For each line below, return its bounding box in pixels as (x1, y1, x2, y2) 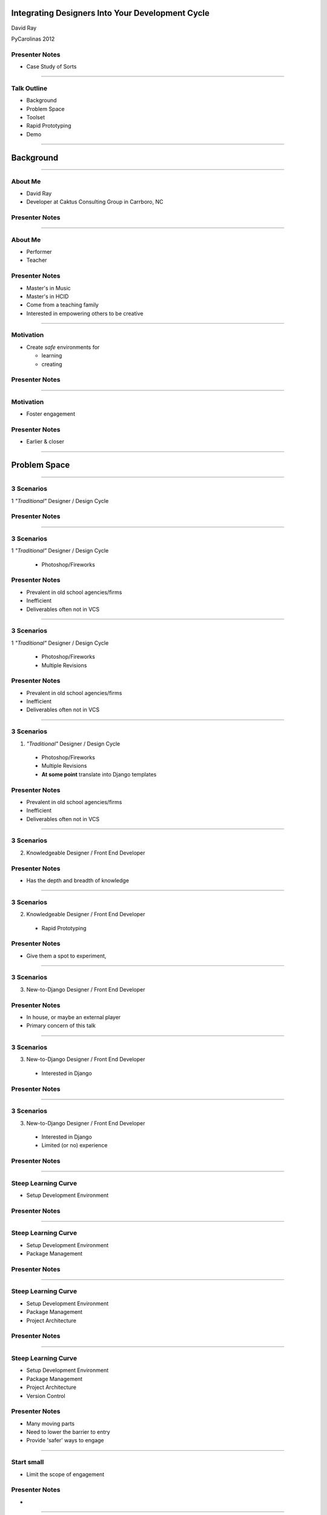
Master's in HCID (26, 293, 69, 300)
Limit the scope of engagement (26, 1470, 105, 1478)
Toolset (26, 113, 45, 121)
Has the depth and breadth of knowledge (26, 877, 130, 884)
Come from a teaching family (26, 301, 99, 308)
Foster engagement (26, 410, 76, 418)
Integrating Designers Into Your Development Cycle (11, 8, 210, 18)
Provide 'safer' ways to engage (26, 1437, 104, 1444)
